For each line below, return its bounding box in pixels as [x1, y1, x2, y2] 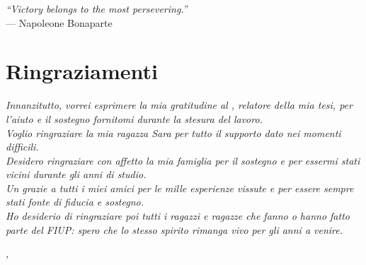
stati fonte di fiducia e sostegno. [6, 194, 144, 209]
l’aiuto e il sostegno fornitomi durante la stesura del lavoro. [6, 111, 263, 126]
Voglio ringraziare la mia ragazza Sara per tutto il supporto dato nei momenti [6, 125, 341, 140]
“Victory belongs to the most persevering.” [6, 1, 188, 16]
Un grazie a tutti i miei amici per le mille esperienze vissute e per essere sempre [6, 180, 354, 195]
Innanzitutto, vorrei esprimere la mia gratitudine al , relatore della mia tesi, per [6, 98, 353, 112]
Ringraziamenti [6, 57, 158, 86]
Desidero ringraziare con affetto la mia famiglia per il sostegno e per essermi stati [6, 153, 360, 167]
